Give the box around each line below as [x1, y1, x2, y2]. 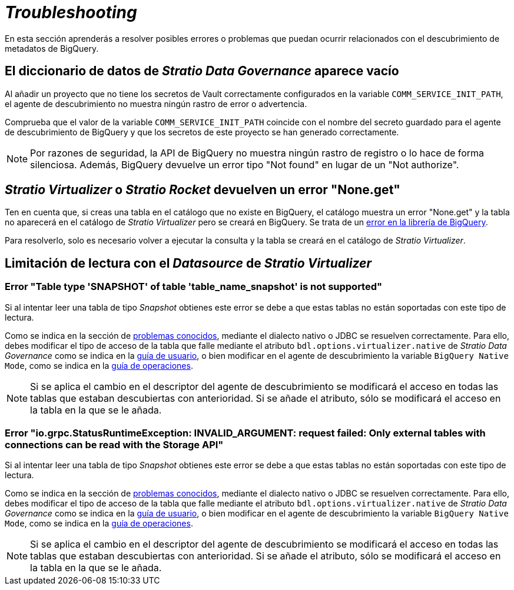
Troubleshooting [5, 2, 137, 22]
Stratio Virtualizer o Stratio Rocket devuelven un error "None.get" [5, 182, 400, 198]
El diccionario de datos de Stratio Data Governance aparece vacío [5, 64, 399, 79]
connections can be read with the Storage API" [5, 439, 224, 451]
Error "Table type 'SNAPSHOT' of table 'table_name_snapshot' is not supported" [5, 281, 383, 293]
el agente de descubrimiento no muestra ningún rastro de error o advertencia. [5, 98, 307, 109]
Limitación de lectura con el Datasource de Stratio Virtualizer [5, 255, 372, 271]
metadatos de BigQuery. [5, 43, 99, 54]
